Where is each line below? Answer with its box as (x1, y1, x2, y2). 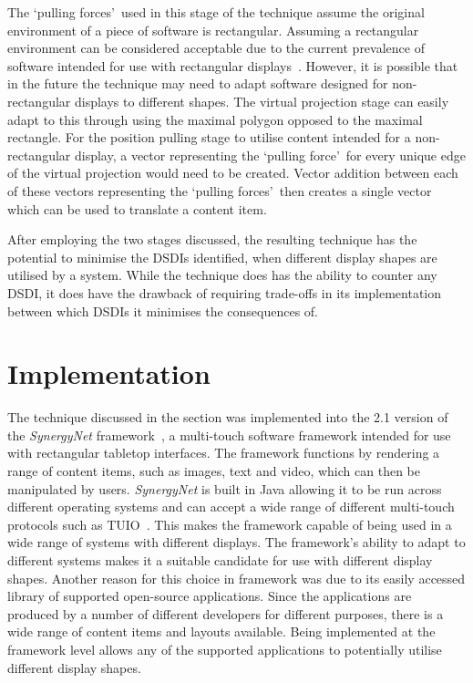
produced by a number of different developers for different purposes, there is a (7, 604, 444, 623)
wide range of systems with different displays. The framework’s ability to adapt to (7, 533, 466, 552)
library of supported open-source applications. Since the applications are (7, 586, 412, 605)
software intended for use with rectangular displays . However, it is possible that (7, 56, 458, 75)
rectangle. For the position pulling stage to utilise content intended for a (7, 128, 411, 147)
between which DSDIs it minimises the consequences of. (7, 301, 319, 320)
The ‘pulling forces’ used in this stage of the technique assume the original (7, 3, 425, 21)
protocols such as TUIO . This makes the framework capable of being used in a (7, 514, 452, 533)
